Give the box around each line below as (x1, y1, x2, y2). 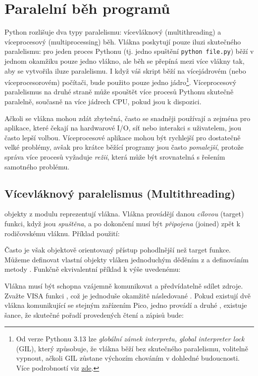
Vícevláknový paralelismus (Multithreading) (4, 185, 236, 201)
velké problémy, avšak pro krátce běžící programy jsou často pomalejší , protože (4, 142, 244, 152)
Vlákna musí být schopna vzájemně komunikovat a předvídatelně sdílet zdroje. (4, 280, 243, 291)
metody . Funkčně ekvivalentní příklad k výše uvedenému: (4, 264, 181, 274)
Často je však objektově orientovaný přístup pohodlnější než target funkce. (4, 245, 231, 255)
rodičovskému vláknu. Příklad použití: (4, 228, 120, 238)
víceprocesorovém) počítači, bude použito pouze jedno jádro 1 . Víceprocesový (4, 76, 237, 87)
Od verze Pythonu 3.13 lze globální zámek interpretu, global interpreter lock (16, 334, 245, 344)
